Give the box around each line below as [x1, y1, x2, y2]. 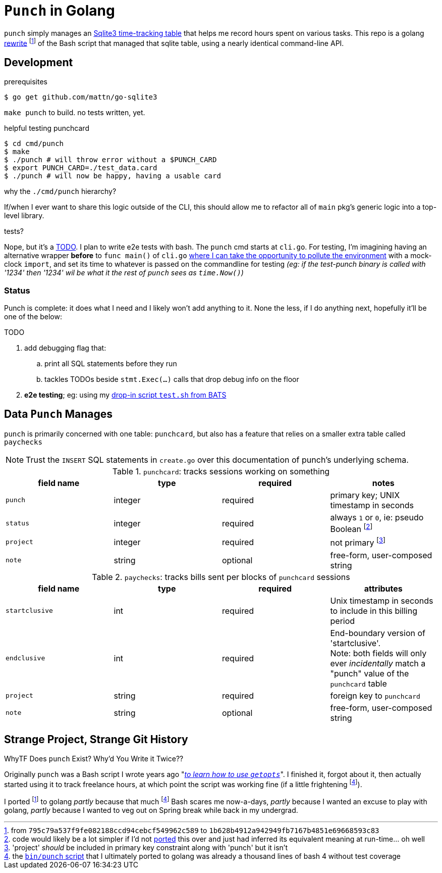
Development [4, 56, 73, 69]
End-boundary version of [330, 627, 425, 638]
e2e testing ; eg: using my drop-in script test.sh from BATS [24, 391, 227, 399]
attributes [364, 583, 403, 594]
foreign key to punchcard [330, 690, 420, 701]
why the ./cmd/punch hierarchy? [4, 187, 117, 196]
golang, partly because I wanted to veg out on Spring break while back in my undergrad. [4, 805, 298, 814]
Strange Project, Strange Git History [4, 733, 188, 746]
